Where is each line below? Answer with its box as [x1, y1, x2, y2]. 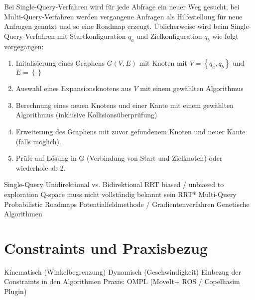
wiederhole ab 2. [15, 162, 66, 173]
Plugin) [4, 286, 27, 297]
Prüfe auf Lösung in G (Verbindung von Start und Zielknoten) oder [15, 153, 223, 163]
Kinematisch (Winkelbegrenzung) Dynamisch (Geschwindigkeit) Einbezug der [4, 266, 242, 277]
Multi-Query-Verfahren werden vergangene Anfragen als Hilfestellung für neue [4, 11, 243, 21]
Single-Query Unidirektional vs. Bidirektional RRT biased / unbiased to [4, 179, 224, 190]
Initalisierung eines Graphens [15, 58, 105, 68]
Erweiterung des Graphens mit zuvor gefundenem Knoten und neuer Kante [15, 126, 246, 136]
